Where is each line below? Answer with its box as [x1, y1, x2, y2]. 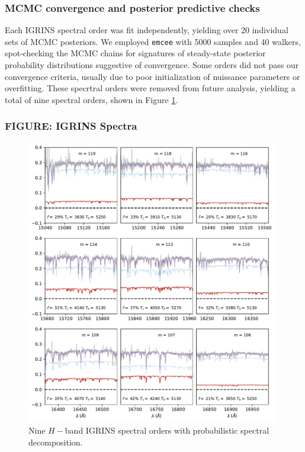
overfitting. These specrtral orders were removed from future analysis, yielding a [5, 82, 296, 94]
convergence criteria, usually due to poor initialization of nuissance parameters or [5, 70, 300, 82]
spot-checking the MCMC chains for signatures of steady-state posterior [5, 47, 266, 59]
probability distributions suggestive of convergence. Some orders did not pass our [5, 59, 299, 71]
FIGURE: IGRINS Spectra [5, 118, 137, 133]
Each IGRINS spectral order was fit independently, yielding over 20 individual [5, 24, 288, 36]
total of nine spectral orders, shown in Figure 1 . [5, 93, 178, 105]
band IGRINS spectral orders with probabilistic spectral [65, 424, 269, 436]
